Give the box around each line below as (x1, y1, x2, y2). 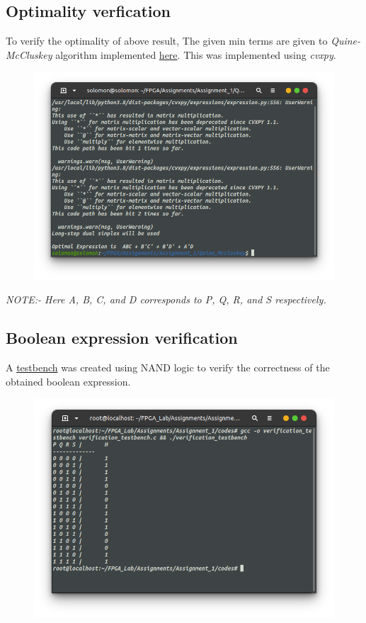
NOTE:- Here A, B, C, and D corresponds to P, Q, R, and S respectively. (6, 292, 326, 307)
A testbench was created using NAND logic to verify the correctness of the (6, 360, 330, 375)
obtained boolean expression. (6, 374, 131, 388)
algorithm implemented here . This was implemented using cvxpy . (55, 47, 336, 62)
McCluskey (6, 47, 52, 62)
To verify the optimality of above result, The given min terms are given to (6, 33, 328, 48)
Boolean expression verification (6, 327, 238, 349)
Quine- (331, 33, 361, 48)
